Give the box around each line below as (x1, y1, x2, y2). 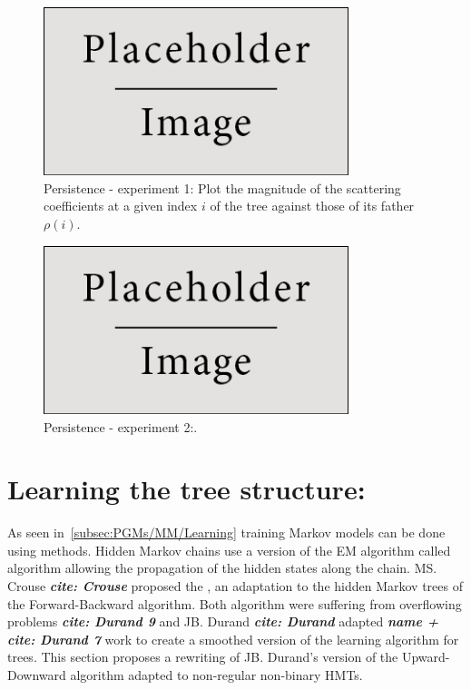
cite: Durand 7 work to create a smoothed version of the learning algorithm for (7, 629, 459, 648)
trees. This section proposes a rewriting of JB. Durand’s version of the (7, 647, 398, 666)
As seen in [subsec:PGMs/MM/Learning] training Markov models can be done (7, 523, 446, 542)
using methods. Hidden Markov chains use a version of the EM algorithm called (7, 540, 451, 559)
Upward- (401, 647, 450, 666)
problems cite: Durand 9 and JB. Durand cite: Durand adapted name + (7, 612, 439, 631)
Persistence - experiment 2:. (44, 417, 198, 436)
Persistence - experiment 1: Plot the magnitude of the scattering (44, 178, 401, 197)
